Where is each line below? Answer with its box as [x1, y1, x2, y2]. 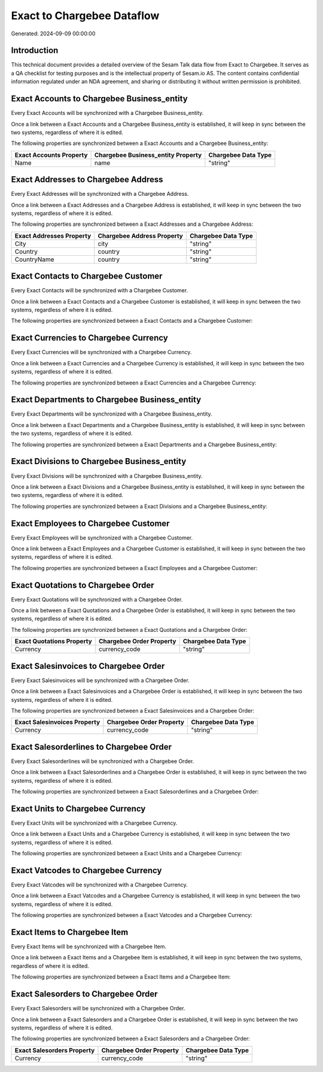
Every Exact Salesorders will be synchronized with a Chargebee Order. [11, 1005, 185, 1012]
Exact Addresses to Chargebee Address [11, 174, 164, 185]
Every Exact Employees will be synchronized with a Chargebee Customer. [11, 534, 193, 541]
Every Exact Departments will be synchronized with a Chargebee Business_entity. [11, 410, 212, 417]
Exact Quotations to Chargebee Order [11, 580, 155, 590]
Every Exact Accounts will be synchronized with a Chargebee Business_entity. [11, 110, 204, 117]
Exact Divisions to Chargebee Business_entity [11, 456, 187, 467]
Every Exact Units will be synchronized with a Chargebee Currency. [11, 819, 178, 826]
